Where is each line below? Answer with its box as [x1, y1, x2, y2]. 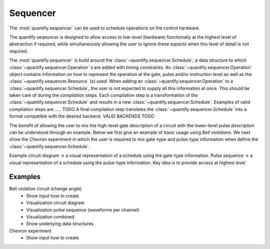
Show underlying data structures [26, 220, 93, 227]
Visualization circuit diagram [26, 200, 84, 206]
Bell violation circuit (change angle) [9, 185, 82, 192]
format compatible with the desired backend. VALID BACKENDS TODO [9, 113, 154, 119]
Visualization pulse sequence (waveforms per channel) [26, 206, 139, 212]
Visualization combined [26, 214, 74, 220]
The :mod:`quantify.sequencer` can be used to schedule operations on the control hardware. [9, 25, 200, 31]
